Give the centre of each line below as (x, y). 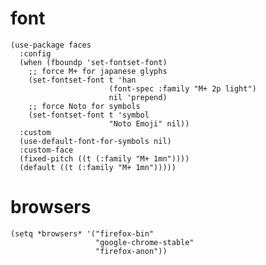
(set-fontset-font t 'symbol (89, 115)
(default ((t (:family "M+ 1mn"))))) (98, 167)
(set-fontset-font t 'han (82, 80)
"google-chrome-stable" (145, 242)
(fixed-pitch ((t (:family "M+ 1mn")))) (104, 158)
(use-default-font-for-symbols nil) (95, 141)
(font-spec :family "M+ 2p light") (182, 88)
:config (35, 53)
